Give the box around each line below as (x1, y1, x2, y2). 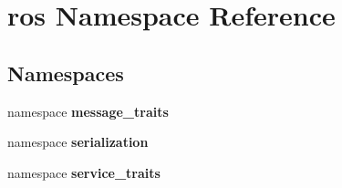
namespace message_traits (7, 101, 169, 120)
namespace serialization (7, 132, 149, 151)
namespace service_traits (7, 162, 161, 182)
